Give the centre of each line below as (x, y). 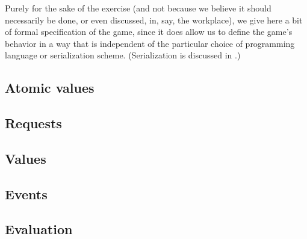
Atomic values (50, 88)
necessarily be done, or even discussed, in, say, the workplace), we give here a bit (154, 20)
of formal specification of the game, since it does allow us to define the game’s (149, 32)
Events (26, 194)
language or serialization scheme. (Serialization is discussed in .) (123, 55)
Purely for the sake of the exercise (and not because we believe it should (138, 8)
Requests (33, 123)
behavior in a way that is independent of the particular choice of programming (150, 43)
